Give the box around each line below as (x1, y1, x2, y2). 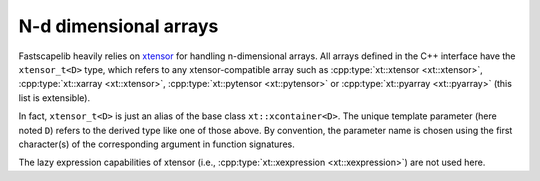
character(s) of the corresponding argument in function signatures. (18, 138, 295, 150)
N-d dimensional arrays (18, 15, 219, 37)
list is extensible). (18, 91, 90, 104)
